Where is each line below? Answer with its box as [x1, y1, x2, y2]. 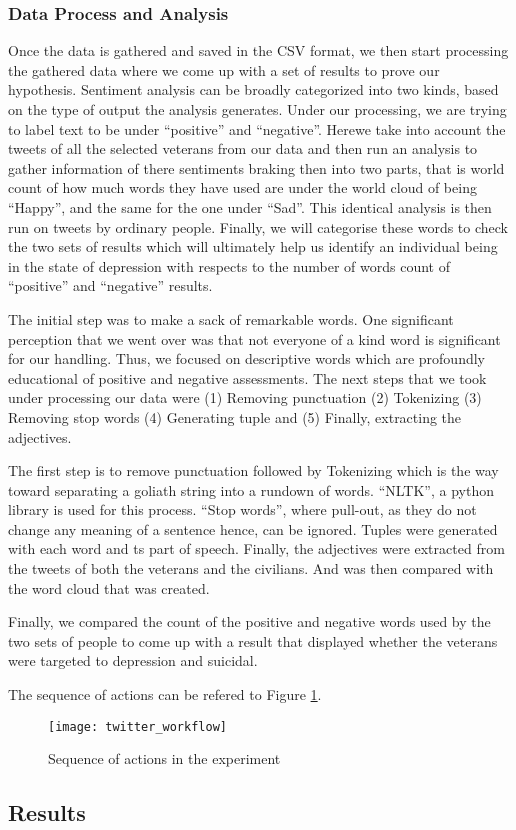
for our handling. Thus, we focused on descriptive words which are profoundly [8, 348, 485, 369]
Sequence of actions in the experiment [48, 748, 281, 769]
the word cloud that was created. [8, 577, 210, 598]
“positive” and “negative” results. [8, 275, 213, 296]
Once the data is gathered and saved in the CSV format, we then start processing [8, 40, 509, 61]
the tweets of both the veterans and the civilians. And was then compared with [8, 558, 494, 579]
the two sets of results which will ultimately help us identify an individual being [8, 236, 498, 257]
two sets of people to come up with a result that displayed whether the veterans [8, 630, 498, 651]
